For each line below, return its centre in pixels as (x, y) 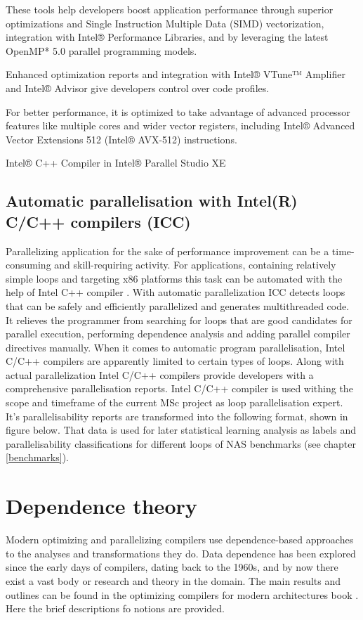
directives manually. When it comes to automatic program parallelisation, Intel (176, 347)
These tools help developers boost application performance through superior (170, 9)
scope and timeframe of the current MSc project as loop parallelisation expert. (174, 402)
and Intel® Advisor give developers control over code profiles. (138, 88)
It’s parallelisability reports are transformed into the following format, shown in (177, 416)
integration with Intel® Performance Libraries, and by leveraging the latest (167, 37)
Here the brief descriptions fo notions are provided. (115, 608)
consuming (28, 265)
